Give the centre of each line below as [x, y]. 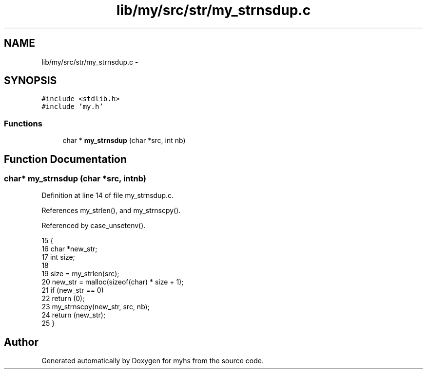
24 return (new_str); [74, 315]
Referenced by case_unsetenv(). [94, 226]
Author [21, 342]
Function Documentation [65, 159]
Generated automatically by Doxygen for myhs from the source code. [153, 361]
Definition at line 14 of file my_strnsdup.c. [108, 195]
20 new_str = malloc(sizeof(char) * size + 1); [113, 282]
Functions [23, 123]
